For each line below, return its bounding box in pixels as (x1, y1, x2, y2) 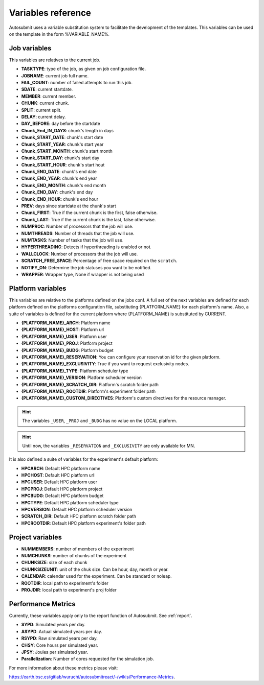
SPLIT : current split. (21, 107, 62, 113)
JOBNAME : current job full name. (21, 72, 89, 78)
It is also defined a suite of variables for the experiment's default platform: (9, 456, 158, 462)
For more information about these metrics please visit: (9, 665, 118, 671)
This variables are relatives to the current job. (9, 57, 101, 63)
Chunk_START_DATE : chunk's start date (21, 135, 104, 141)
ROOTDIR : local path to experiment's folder (21, 580, 109, 586)
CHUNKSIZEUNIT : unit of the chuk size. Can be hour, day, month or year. (21, 566, 169, 572)
